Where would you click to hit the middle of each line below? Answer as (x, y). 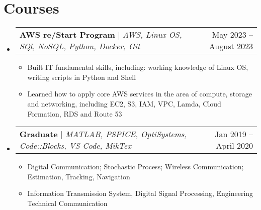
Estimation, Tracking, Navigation (79, 176)
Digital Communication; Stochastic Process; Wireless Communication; (136, 167)
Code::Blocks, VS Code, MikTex (75, 146)
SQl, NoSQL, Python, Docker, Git (80, 46)
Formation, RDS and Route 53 (75, 113)
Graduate (38, 134)
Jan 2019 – (234, 134)
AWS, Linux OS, (152, 35)
